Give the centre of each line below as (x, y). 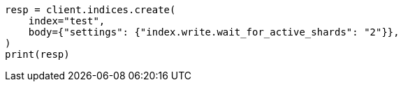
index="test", (67, 21)
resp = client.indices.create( (90, 10)
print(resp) (37, 54)
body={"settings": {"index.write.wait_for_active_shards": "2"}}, (214, 32)
